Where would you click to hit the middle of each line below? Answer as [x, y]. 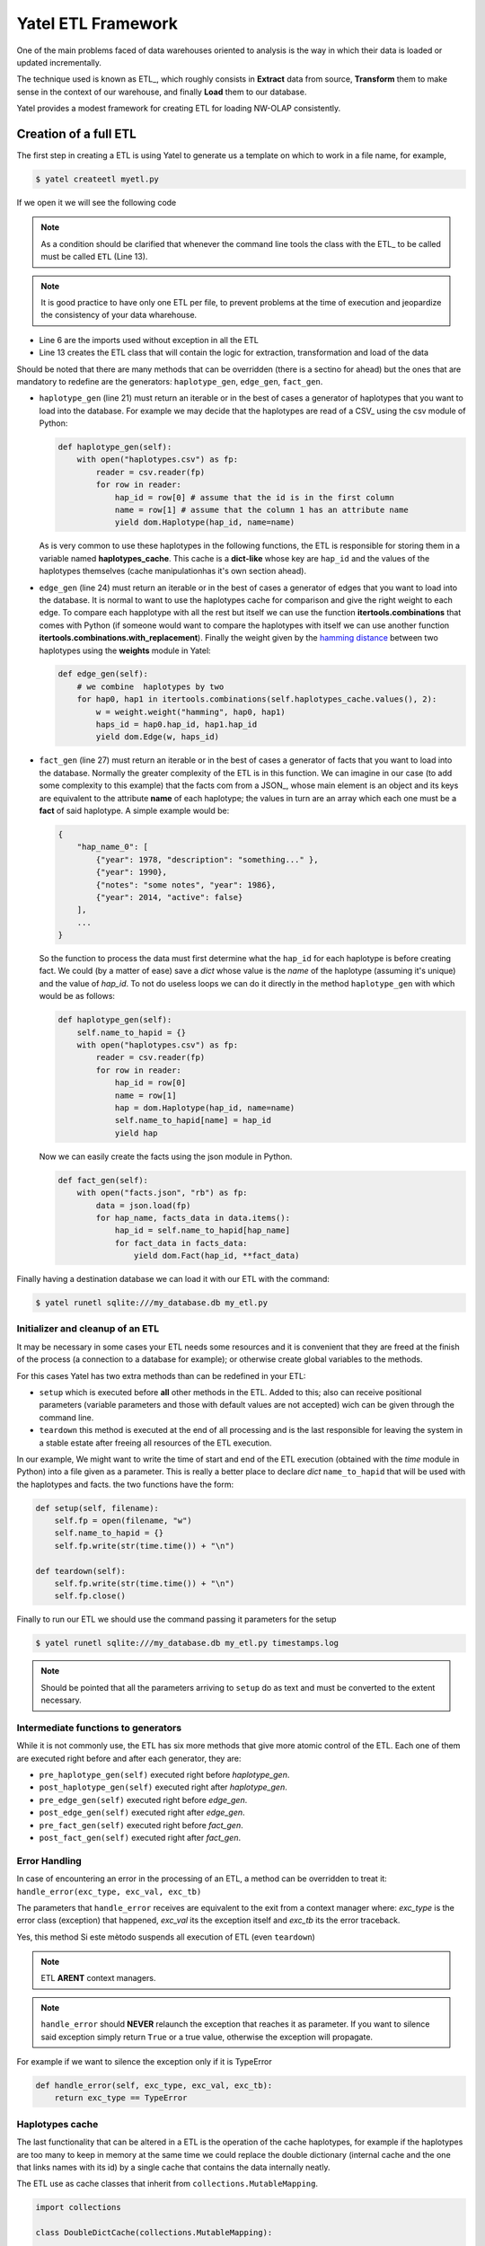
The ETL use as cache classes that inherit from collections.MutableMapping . [168, 2184]
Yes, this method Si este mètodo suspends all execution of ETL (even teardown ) [166, 1937]
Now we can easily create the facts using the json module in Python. [166, 1156]
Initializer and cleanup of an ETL [88, 1329]
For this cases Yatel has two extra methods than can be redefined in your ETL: [161, 1375]
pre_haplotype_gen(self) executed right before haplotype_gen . [164, 1775]
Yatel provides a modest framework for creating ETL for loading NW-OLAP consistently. [179, 109]
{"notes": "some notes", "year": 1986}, [186, 884]
